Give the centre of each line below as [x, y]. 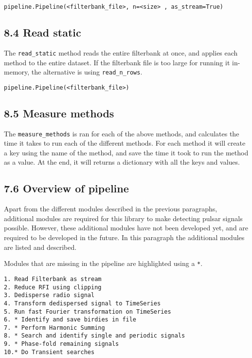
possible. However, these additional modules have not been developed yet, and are [126, 228]
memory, [17, 72]
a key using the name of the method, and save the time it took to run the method [126, 152]
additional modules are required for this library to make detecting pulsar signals [123, 218]
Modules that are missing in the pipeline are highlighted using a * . [103, 263]
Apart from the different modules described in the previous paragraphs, [111, 209]
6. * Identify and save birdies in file [70, 320]
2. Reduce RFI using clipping [53, 287]
